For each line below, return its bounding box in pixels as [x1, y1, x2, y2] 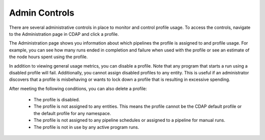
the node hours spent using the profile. [9, 54, 88, 60]
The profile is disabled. [33, 97, 80, 103]
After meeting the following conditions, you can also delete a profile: [9, 86, 147, 92]
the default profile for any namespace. [33, 110, 111, 116]
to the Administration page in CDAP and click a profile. [9, 31, 119, 37]
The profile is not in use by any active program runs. [33, 124, 139, 130]
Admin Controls [9, 7, 75, 18]
